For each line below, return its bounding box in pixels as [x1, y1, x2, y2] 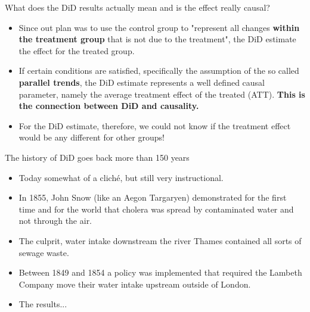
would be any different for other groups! [18, 131, 165, 143]
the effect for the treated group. [18, 44, 135, 57]
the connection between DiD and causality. [18, 99, 199, 112]
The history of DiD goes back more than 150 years [5, 151, 190, 163]
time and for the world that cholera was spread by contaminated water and [18, 202, 294, 215]
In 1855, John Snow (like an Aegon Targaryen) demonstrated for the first [18, 191, 287, 204]
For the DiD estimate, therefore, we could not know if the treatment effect [18, 119, 291, 132]
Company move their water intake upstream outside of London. [18, 277, 251, 290]
